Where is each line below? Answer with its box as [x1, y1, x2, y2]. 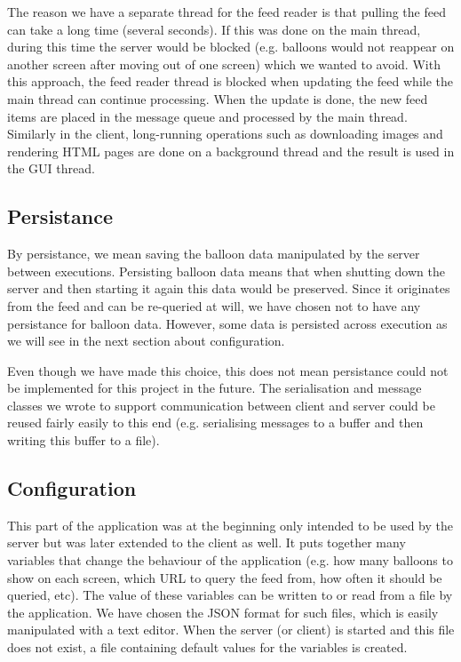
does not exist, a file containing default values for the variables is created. [7, 638, 408, 657]
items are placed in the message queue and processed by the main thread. [7, 107, 408, 125]
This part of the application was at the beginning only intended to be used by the [7, 515, 453, 534]
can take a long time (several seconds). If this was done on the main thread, [7, 20, 421, 38]
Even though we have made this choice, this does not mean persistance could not [7, 361, 449, 379]
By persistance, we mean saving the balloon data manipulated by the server [7, 244, 420, 263]
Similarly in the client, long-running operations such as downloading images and [7, 124, 443, 143]
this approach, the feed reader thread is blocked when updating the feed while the [7, 72, 453, 91]
